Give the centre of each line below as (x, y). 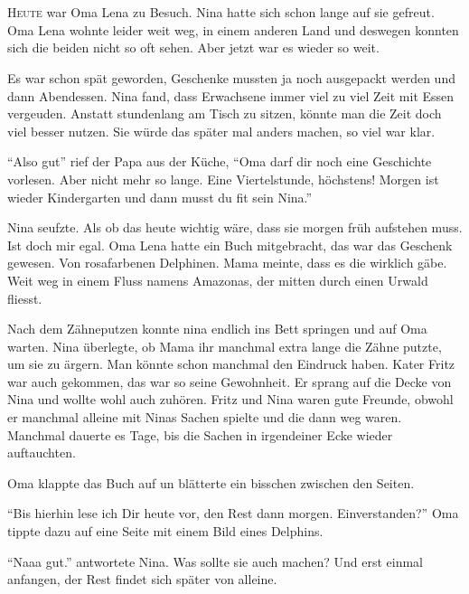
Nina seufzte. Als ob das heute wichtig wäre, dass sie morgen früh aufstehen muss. (235, 227)
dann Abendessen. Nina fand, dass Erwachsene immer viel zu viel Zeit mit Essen (231, 95)
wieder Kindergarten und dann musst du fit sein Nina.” (160, 197)
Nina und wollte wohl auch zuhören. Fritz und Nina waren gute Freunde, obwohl (230, 399)
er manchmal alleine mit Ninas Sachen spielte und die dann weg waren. (205, 417)
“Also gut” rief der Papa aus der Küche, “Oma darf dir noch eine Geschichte (220, 161)
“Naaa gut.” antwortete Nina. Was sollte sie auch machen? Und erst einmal (215, 561)
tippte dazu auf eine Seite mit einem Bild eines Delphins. (165, 531)
